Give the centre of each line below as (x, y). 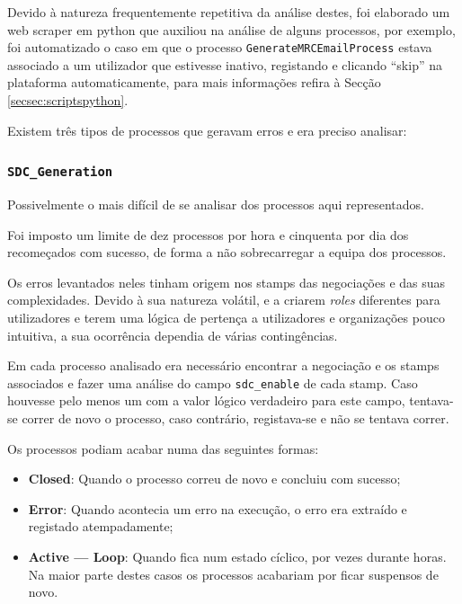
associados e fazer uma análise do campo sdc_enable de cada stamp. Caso (213, 382)
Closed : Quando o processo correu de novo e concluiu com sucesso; (214, 479)
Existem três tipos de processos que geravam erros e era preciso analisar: (207, 130)
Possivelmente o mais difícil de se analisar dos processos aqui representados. (216, 204)
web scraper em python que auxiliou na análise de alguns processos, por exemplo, (231, 29)
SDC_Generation (60, 172)
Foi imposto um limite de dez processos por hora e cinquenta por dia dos (208, 234)
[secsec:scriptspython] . (68, 100)
